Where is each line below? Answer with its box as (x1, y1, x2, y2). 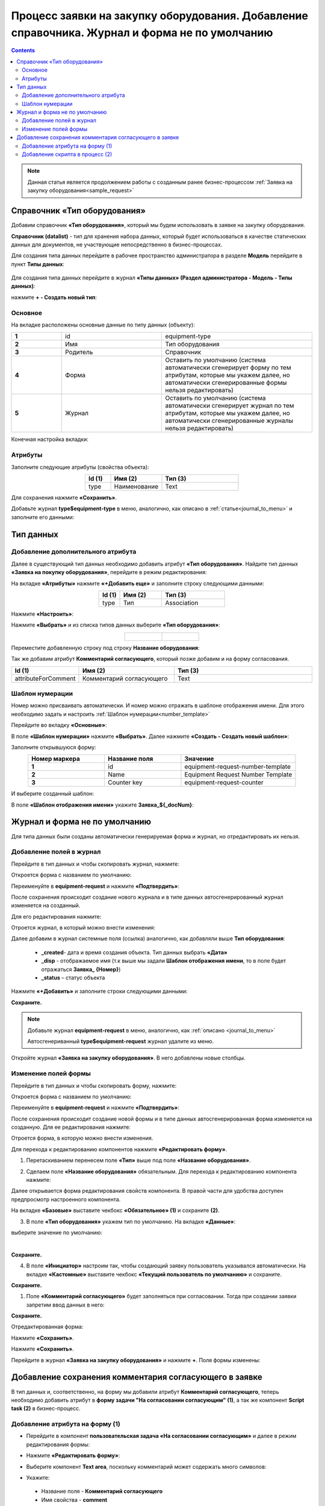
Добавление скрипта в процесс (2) (22, 151, 113, 158)
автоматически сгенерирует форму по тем (165, 363, 291, 372)
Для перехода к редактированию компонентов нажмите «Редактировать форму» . (11, 1145, 227, 1153)
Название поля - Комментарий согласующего (41, 1488, 162, 1495)
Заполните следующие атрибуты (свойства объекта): (11, 463, 150, 470)
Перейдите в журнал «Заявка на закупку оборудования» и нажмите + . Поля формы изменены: (11, 1356, 261, 1364)
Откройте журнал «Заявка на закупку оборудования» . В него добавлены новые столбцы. (11, 1054, 246, 1061)
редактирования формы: (26, 1440, 90, 1448)
